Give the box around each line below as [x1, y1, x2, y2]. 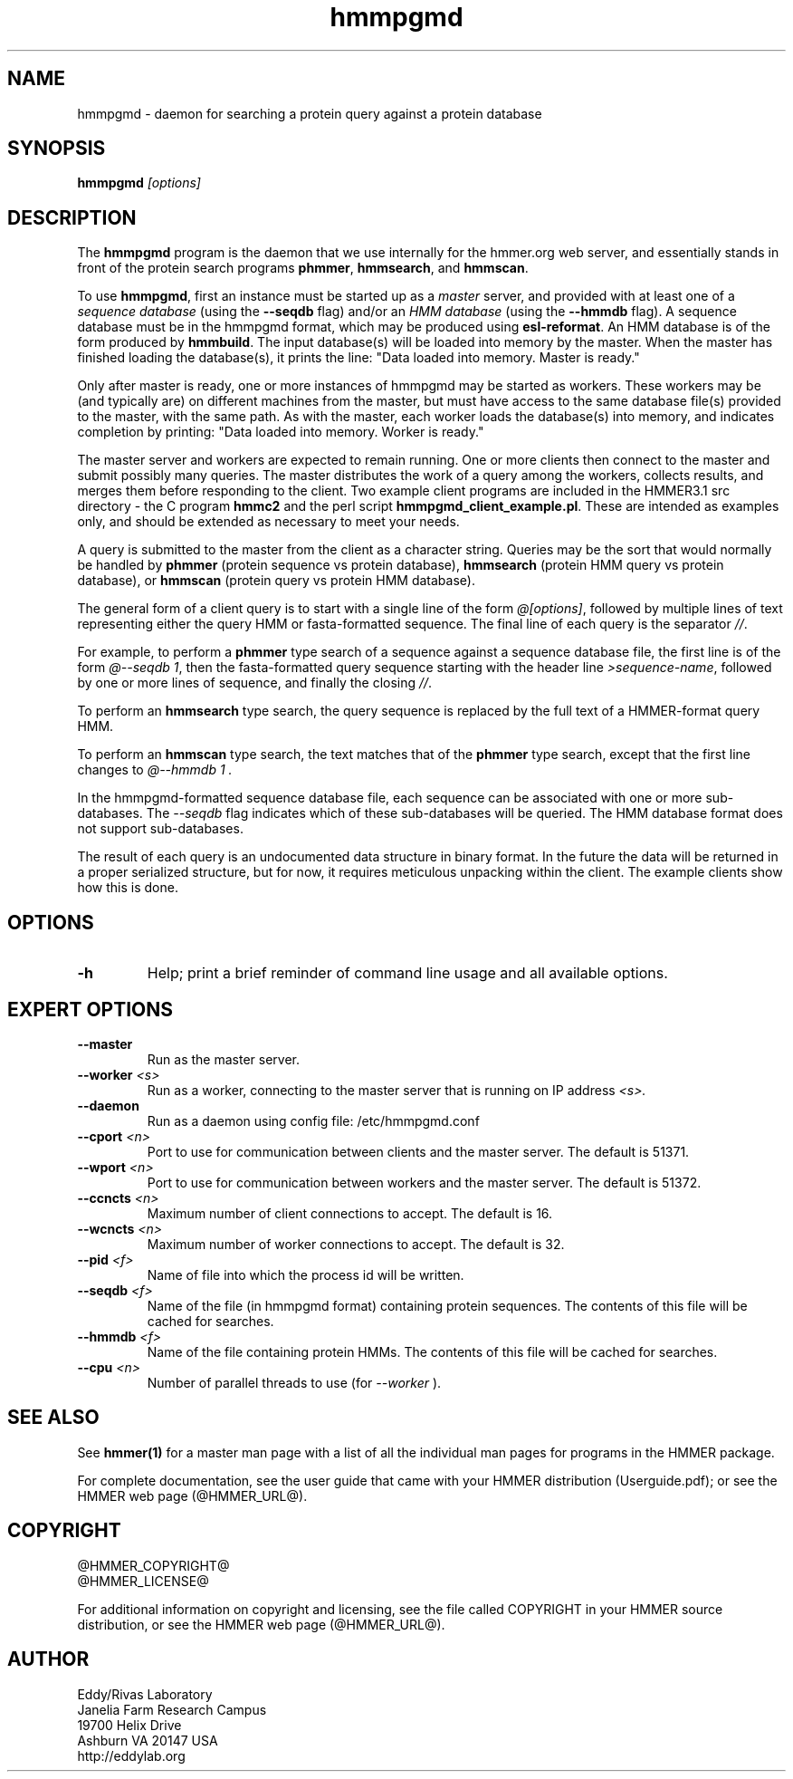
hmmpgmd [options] [77, 175, 201, 191]
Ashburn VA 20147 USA [77, 1732, 218, 1748]
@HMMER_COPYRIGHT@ [77, 1557, 230, 1573]
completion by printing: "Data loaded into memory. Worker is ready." [77, 424, 484, 440]
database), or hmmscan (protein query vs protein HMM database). [77, 572, 475, 589]
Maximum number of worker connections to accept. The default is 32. [147, 1236, 565, 1252]
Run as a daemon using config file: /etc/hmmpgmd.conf [147, 1112, 480, 1129]
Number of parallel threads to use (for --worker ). [147, 1374, 442, 1390]
